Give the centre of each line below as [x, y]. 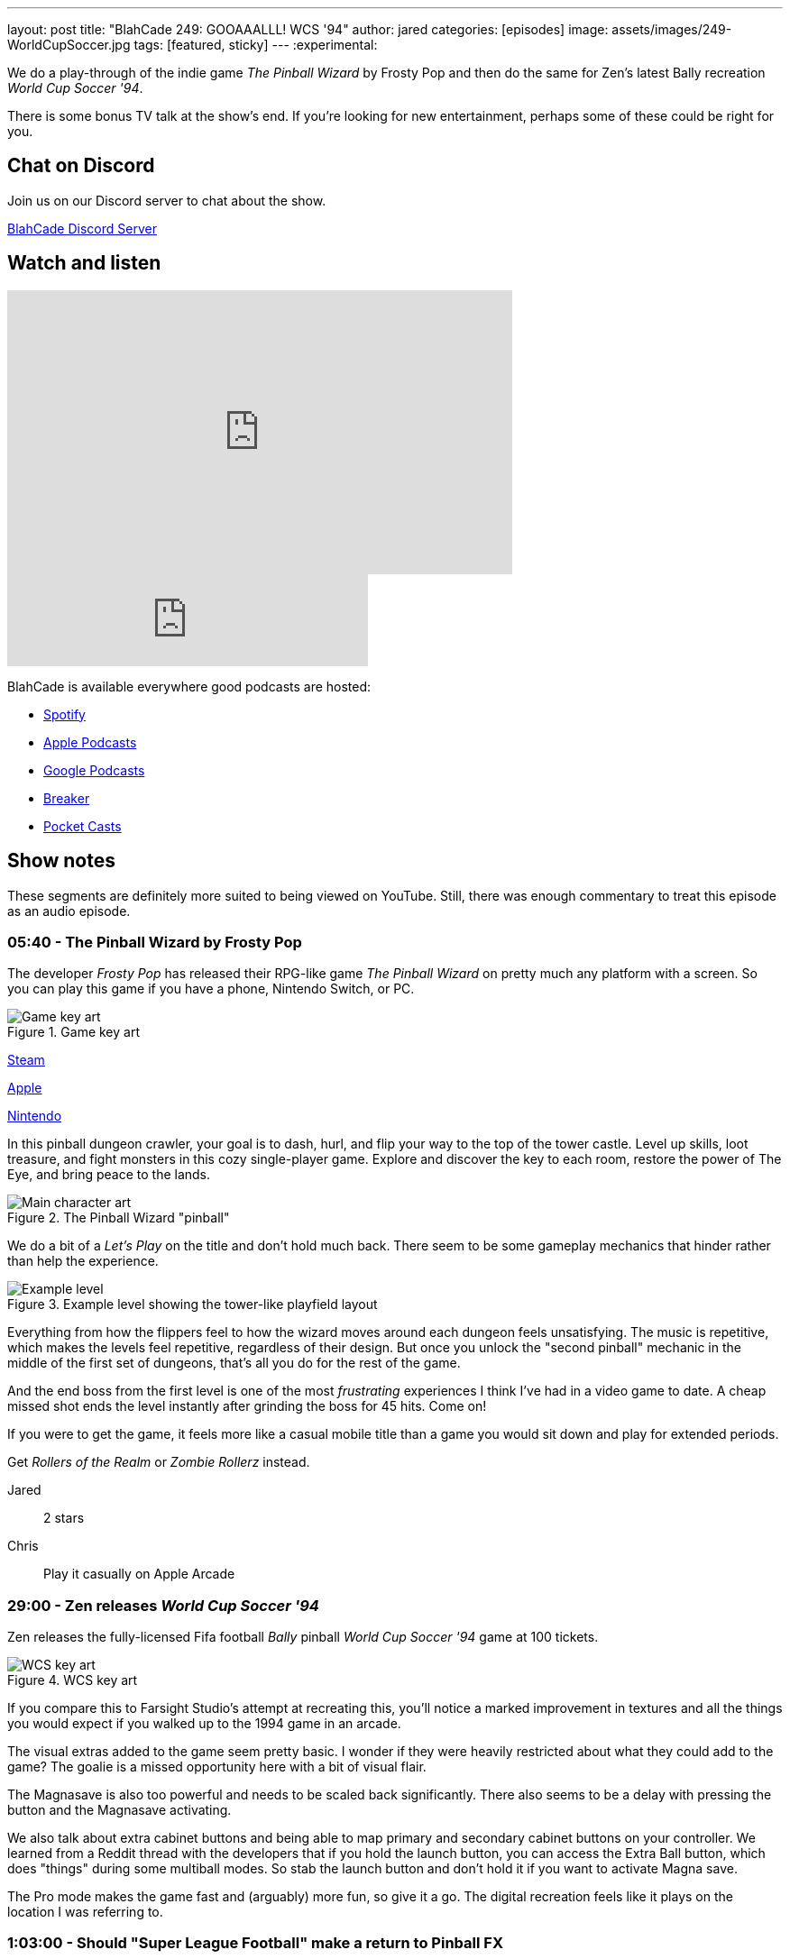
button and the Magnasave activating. [119, 1810]
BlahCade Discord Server [82, 228]
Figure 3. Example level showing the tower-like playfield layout [193, 1304]
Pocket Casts [83, 826]
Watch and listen [84, 263]
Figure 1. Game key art [73, 1032]
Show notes [61, 861]
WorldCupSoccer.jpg [69, 45]
